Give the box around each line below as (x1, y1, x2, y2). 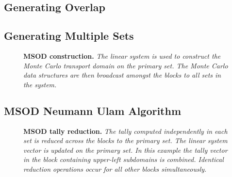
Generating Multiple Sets (4, 28, 134, 43)
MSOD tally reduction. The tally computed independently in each (23, 126, 228, 136)
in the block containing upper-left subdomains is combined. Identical (23, 154, 224, 164)
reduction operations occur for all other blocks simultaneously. (23, 163, 207, 174)
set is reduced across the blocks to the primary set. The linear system (23, 135, 228, 145)
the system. (23, 79, 57, 89)
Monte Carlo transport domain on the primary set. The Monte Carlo (23, 60, 228, 70)
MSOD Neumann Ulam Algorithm (4, 103, 182, 118)
